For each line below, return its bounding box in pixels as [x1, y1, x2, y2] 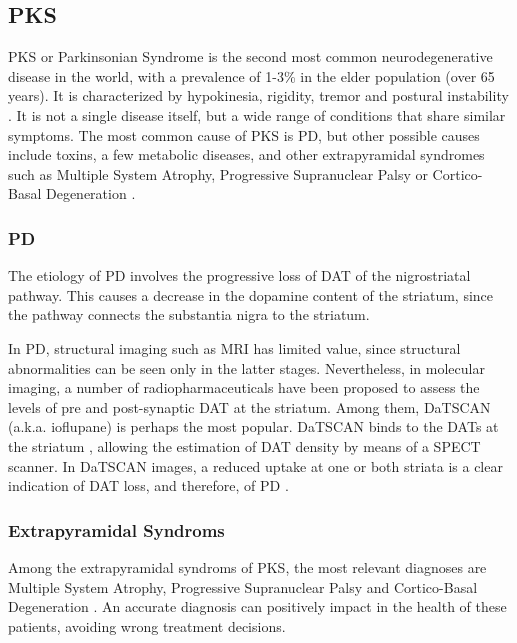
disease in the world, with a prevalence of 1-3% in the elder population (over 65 [8, 65, 495, 86]
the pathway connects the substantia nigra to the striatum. [8, 304, 370, 325]
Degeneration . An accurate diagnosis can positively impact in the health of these [8, 596, 507, 617]
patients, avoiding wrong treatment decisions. [8, 615, 286, 636]
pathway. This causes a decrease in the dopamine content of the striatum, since [8, 284, 494, 305]
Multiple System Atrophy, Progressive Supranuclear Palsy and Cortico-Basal [8, 576, 478, 597]
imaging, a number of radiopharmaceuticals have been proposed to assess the [8, 377, 480, 398]
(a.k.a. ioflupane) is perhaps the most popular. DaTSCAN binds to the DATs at [8, 416, 499, 437]
